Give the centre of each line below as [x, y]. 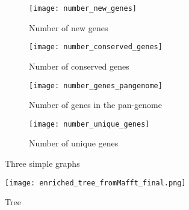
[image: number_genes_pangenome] [96, 85]
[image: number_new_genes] [83, 8]
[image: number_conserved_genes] [96, 47]
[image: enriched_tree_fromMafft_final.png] [95, 183]
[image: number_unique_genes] [89, 124]
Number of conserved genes [79, 66]
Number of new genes [69, 27]
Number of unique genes [74, 143]
